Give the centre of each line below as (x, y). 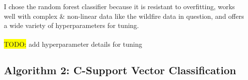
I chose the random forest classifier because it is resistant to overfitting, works (119, 6)
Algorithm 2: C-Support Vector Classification (120, 70)
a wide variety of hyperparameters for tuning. (71, 25)
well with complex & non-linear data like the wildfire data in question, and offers (124, 16)
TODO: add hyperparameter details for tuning (73, 44)
